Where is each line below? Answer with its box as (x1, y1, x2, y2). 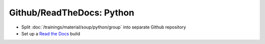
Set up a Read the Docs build (21, 30, 80, 36)
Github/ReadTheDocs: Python (9, 7, 134, 18)
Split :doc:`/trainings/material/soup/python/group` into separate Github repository (21, 24, 186, 30)
